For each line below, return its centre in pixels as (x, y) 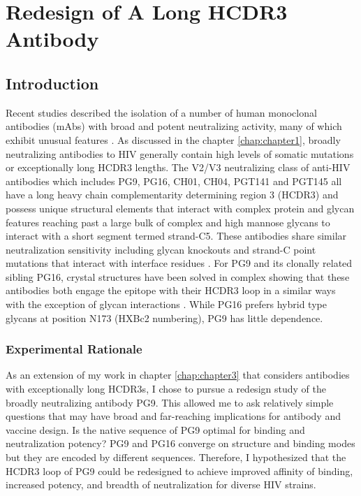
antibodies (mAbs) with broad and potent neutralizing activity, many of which (174, 126)
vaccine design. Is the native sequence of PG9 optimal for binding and (155, 429)
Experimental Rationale (74, 349)
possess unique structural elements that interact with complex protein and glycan (180, 208)
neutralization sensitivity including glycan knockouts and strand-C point (161, 249)
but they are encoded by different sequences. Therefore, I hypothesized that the (176, 457)
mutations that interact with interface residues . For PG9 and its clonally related (179, 263)
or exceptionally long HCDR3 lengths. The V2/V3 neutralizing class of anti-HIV (178, 167)
